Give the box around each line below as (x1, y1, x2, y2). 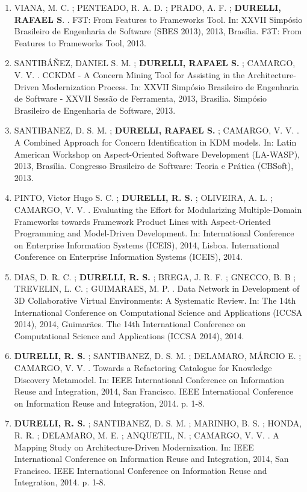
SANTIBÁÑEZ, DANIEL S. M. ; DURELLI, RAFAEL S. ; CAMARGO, (14, 57, 296, 69)
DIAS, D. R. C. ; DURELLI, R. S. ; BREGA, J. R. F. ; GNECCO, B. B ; (14, 270, 296, 283)
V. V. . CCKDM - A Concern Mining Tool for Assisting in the (14, 68, 245, 81)
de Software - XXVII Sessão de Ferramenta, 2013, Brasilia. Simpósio (14, 92, 267, 105)
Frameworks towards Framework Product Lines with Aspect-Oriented (14, 215, 271, 227)
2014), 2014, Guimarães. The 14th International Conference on (14, 318, 246, 330)
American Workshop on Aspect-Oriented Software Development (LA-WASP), (14, 147, 300, 160)
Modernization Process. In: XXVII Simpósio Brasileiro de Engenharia (42, 80, 299, 93)
